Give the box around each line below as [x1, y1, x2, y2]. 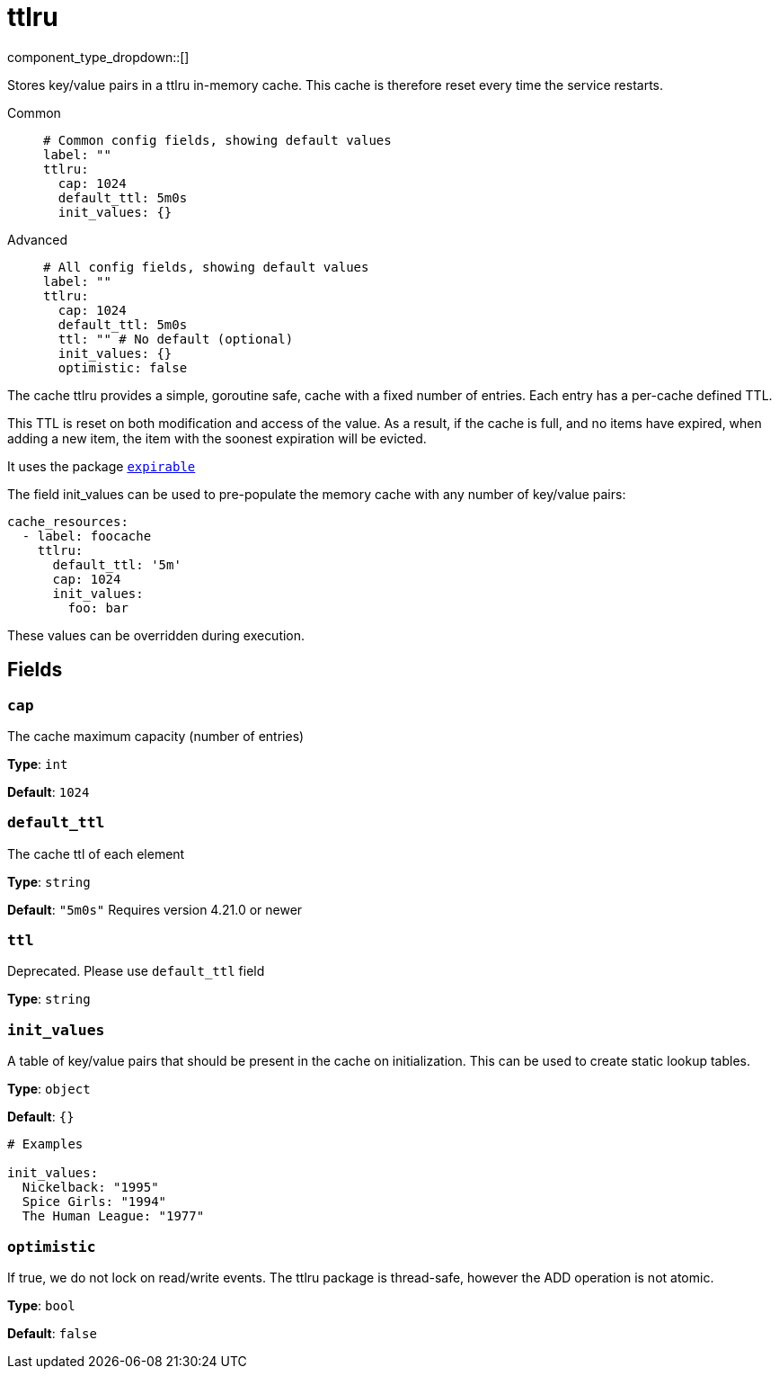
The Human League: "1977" [22, 1209, 205, 1224]
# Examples [7, 1137, 84, 1152]
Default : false [7, 1325, 97, 1341]
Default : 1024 [7, 783, 90, 800]
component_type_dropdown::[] [7, 49, 190, 65]
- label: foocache [22, 528, 152, 543]
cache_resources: [7, 514, 128, 529]
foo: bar [67, 600, 128, 615]
